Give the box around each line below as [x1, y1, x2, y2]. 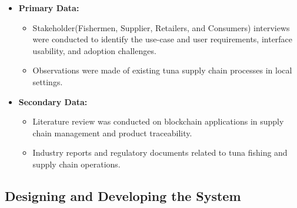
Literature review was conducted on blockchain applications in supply [32, 115, 284, 128]
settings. [32, 75, 63, 88]
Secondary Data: [18, 95, 88, 108]
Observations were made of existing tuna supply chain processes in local [32, 64, 292, 76]
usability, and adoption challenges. [32, 44, 156, 56]
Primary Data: [18, 2, 79, 14]
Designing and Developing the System [5, 186, 241, 204]
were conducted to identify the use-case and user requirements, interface [32, 33, 293, 45]
